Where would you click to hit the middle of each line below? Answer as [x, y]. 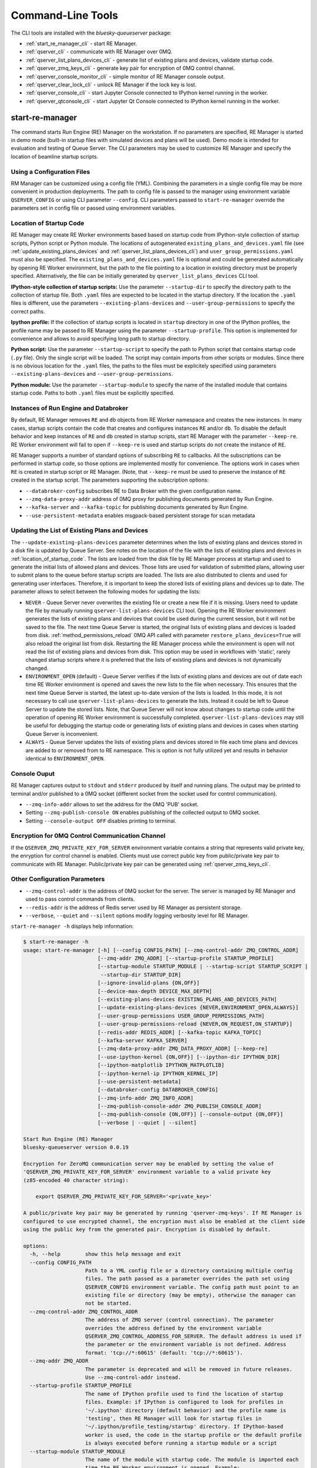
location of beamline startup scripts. [55, 156]
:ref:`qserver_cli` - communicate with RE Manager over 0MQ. [99, 52]
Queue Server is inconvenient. [62, 733]
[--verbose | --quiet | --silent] [147, 1122]
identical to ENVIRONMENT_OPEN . [65, 758]
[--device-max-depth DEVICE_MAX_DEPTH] [155, 991]
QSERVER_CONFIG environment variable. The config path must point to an [192, 1287]
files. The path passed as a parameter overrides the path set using [188, 1279]
